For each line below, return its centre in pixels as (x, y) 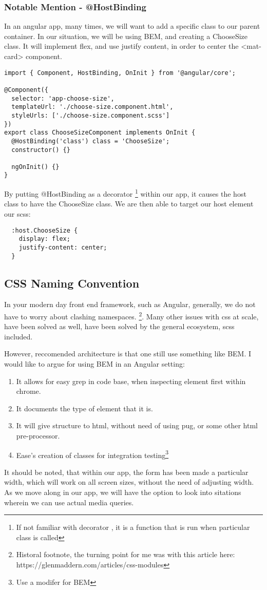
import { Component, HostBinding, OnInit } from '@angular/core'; (120, 73)
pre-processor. (38, 435)
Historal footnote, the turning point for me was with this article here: (126, 554)
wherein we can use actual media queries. (69, 502)
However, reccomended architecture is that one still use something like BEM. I (128, 354)
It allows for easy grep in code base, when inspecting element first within (131, 381)
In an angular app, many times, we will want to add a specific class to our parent (132, 26)
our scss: (17, 213)
